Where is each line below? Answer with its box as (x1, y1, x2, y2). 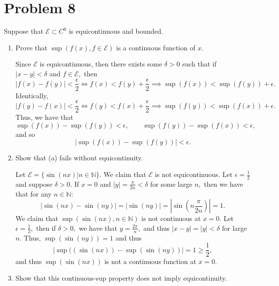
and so (15, 129, 35, 139)
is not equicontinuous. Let (155, 169, 233, 179)
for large (222, 222, 247, 233)
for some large (150, 178, 193, 189)
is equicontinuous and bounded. (68, 26, 163, 36)
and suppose (15, 178, 53, 189)
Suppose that (4, 26, 43, 36)
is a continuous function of (116, 42, 195, 52)
